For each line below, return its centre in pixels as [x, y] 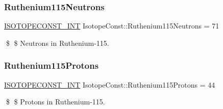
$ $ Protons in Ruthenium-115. [55, 102]
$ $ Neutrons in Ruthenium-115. [57, 43]
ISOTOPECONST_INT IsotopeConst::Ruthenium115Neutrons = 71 [112, 26]
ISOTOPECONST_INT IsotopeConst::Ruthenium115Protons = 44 [110, 84]
